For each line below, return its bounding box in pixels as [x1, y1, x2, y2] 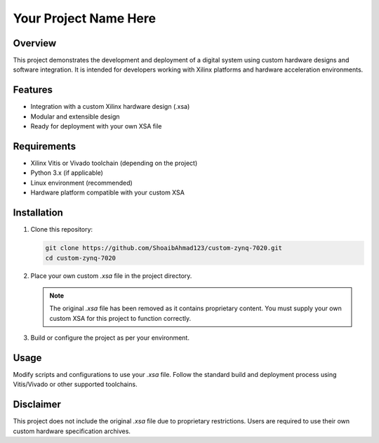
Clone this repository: [30, 225, 93, 234]
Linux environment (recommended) [30, 178, 133, 187]
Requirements [13, 140, 77, 152]
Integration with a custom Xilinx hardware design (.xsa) [30, 103, 190, 111]
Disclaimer [13, 399, 61, 411]
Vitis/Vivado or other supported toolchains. [13, 380, 138, 389]
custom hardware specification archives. [13, 427, 131, 435]
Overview [13, 37, 57, 49]
